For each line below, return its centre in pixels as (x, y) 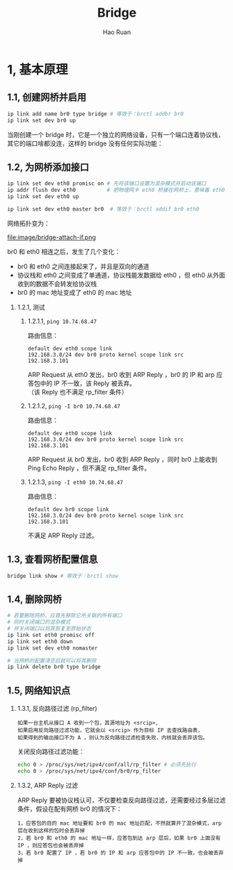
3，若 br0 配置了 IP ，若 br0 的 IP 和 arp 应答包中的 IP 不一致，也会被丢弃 (120, 853)
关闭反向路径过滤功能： (51, 752)
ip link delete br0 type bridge (54, 667)
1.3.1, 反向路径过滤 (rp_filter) (57, 709)
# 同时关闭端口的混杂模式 (39, 622)
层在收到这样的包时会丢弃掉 (51, 830)
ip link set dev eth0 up (43, 197)
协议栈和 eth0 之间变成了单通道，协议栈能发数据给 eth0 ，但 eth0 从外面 (121, 275)
